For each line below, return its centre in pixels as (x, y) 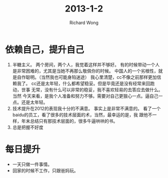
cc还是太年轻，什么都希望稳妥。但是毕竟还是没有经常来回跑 (93, 83)
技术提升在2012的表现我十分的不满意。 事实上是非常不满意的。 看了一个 (86, 108)
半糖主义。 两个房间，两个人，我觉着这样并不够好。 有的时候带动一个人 (86, 64)
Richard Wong (84, 23)
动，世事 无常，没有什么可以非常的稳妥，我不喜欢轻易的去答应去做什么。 (87, 90)
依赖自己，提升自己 (45, 49)
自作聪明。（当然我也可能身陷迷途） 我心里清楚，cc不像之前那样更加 (87, 77)
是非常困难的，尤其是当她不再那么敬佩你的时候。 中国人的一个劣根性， (85, 71)
